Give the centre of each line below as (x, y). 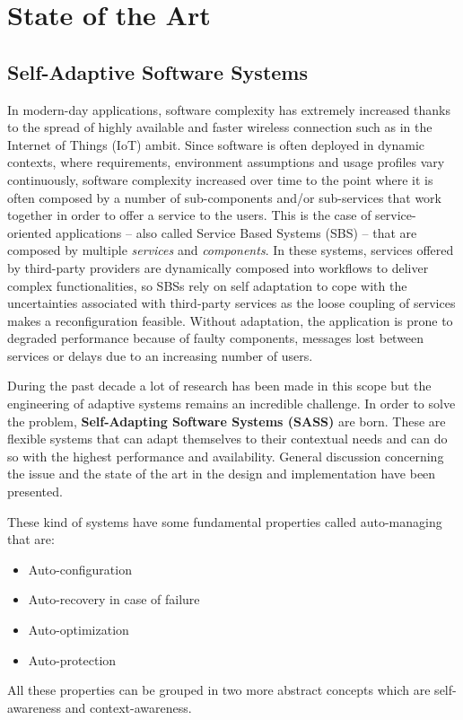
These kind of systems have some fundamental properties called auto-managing (225, 521)
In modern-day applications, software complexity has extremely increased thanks (229, 109)
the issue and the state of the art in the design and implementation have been (222, 474)
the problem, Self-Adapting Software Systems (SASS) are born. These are (227, 421)
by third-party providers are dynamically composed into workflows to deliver (218, 267)
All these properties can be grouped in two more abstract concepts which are (219, 690)
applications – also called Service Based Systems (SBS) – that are (236, 232)
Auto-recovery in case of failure (114, 599)
